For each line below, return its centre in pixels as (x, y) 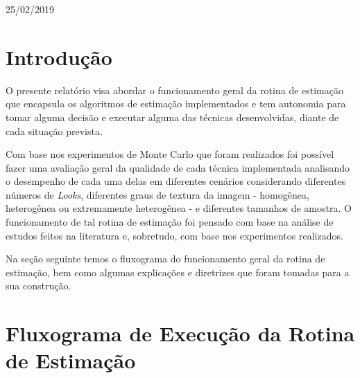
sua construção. (38, 286)
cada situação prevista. (54, 130)
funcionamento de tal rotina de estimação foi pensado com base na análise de (170, 222)
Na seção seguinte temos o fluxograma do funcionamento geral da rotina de (165, 259)
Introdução (59, 56)
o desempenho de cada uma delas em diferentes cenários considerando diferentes (176, 181)
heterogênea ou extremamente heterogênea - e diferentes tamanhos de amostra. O (179, 208)
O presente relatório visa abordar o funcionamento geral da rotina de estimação (175, 90)
